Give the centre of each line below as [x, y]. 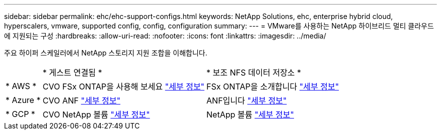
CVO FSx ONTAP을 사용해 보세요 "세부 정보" [124, 86]
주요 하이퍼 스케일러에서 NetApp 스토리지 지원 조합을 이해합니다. [106, 53]
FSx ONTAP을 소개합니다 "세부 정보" [273, 86]
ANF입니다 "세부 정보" [247, 100]
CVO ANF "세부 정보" [82, 100]
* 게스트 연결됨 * [72, 72]
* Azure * [23, 100]
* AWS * [21, 86]
